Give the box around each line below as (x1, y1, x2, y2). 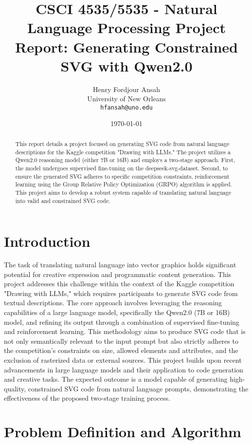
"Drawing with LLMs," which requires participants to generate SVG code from (4, 288, 238, 298)
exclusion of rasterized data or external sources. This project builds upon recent (4, 355, 242, 365)
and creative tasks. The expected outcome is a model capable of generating (4, 374, 228, 384)
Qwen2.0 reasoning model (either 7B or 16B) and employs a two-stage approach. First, (15, 156, 235, 164)
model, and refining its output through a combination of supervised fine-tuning (4, 316, 239, 327)
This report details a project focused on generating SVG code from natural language (15, 139, 230, 148)
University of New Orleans (87, 93, 166, 104)
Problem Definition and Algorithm (4, 422, 241, 442)
